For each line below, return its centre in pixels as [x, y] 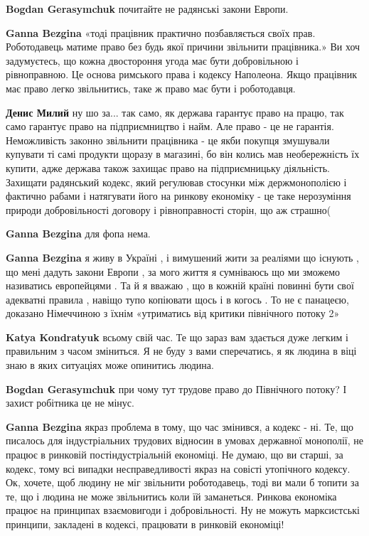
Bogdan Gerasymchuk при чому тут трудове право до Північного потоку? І [176, 388]
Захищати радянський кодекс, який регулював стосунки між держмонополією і [176, 182]
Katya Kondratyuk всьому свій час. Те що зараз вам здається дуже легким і [177, 337]
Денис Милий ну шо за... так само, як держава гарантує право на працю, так [175, 112]
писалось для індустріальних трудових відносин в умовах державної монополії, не [185, 440]
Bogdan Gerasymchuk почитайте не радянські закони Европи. [147, 9]
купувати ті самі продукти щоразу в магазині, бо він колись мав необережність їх [183, 154]
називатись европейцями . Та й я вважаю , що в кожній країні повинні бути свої [180, 285]
